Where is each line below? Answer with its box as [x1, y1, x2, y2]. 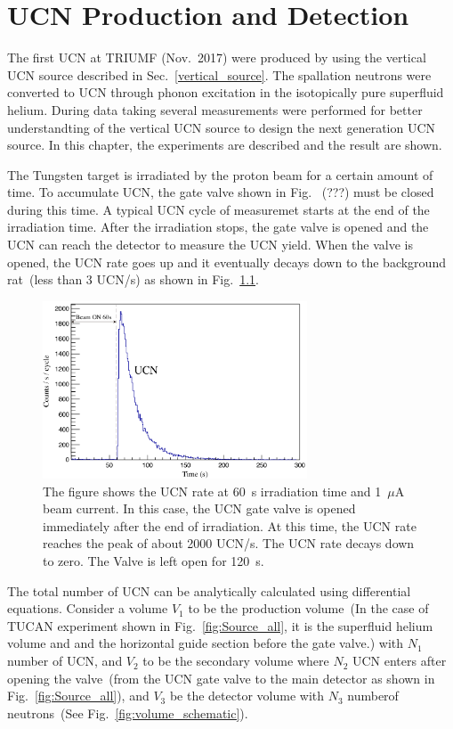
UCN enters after [352, 651, 447, 670]
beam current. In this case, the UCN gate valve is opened [43, 499, 356, 518]
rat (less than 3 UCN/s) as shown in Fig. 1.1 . [7, 270, 259, 289]
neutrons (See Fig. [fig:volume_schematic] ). [7, 703, 248, 722]
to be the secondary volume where [142, 651, 329, 670]
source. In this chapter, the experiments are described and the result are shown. [7, 135, 442, 154]
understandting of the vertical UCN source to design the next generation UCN [7, 118, 436, 136]
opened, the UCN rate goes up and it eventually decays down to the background [7, 252, 446, 271]
